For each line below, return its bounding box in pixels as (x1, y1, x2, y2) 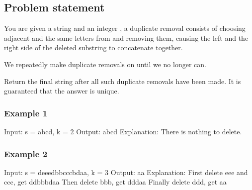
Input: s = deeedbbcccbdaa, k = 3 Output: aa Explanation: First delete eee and (4, 167, 248, 177)
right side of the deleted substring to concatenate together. (4, 42, 183, 53)
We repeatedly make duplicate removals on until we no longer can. (4, 59, 206, 69)
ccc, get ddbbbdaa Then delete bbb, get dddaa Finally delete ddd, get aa (4, 177, 227, 187)
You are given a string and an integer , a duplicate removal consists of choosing (4, 23, 246, 33)
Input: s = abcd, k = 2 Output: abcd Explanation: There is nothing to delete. (4, 126, 242, 136)
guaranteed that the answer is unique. (4, 86, 119, 96)
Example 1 (4, 106, 48, 119)
